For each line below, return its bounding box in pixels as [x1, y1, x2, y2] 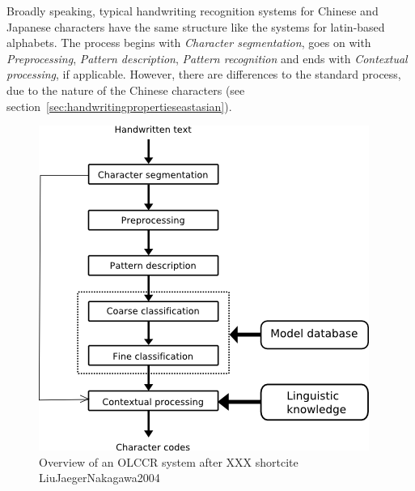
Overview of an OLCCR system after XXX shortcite [39, 453, 299, 470]
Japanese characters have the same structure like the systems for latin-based [6, 18, 385, 35]
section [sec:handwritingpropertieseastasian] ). [6, 97, 232, 114]
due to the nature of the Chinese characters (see [6, 81, 245, 98]
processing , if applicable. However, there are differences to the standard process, [6, 66, 401, 83]
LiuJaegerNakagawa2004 [39, 469, 160, 486]
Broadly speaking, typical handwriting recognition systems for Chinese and [6, 2, 379, 19]
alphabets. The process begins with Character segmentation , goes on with [6, 34, 371, 51]
